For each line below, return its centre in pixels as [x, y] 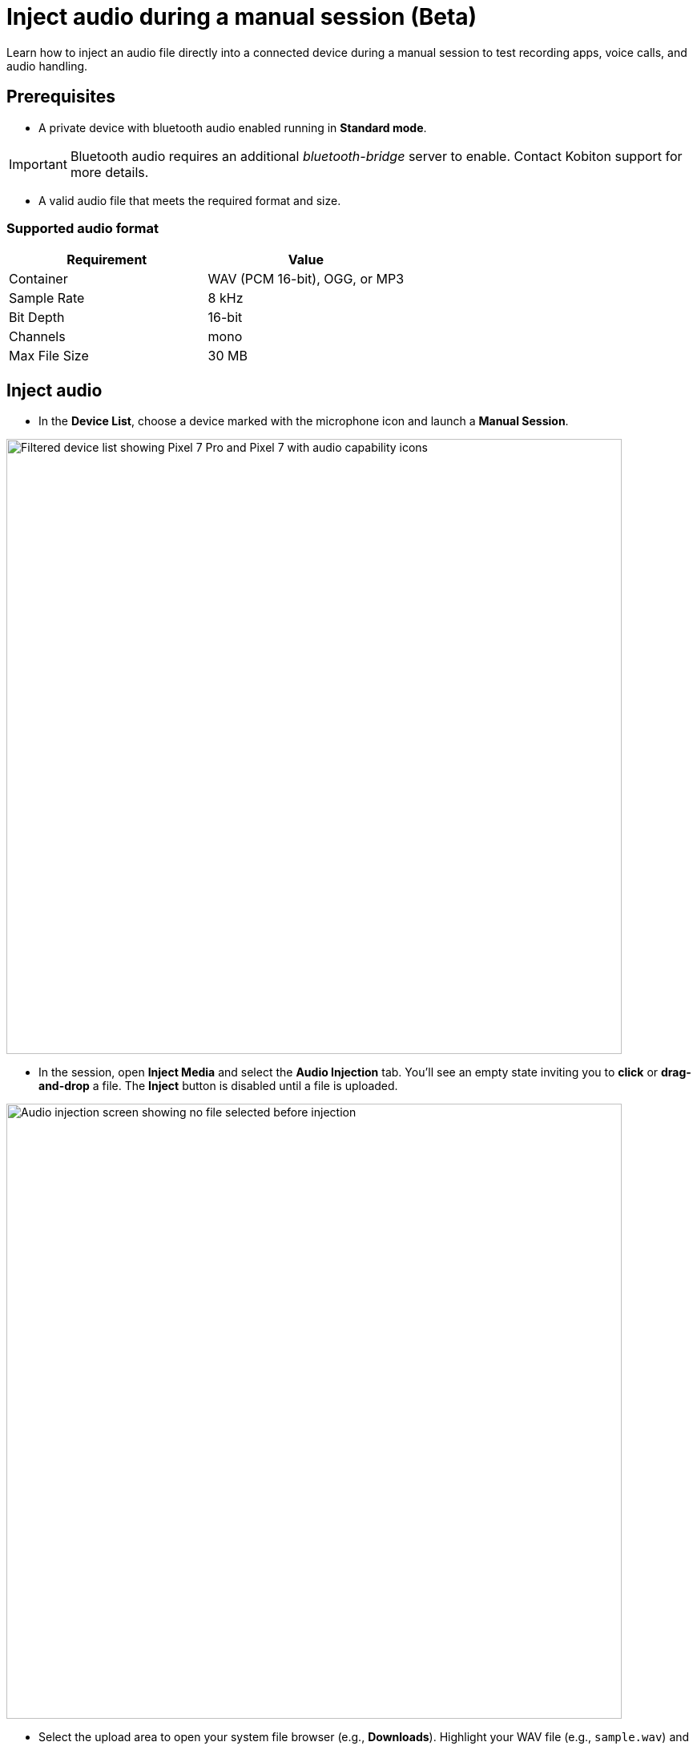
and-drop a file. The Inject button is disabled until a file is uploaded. [218, 1086]
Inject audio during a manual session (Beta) [242, 17]
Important [38, 164]
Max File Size [49, 356]
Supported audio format [83, 228]
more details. [109, 172]
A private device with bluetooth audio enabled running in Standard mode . [233, 127]
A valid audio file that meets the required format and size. [190, 200]
